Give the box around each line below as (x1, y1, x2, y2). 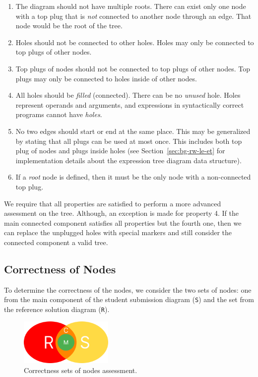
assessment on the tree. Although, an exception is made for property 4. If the (4, 208, 239, 218)
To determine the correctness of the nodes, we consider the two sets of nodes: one (4, 284, 252, 295)
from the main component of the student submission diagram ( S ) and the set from (4, 294, 254, 305)
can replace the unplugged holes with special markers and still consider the (4, 227, 232, 238)
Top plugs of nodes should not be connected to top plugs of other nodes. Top (15, 63, 250, 73)
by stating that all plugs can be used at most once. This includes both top (15, 135, 242, 146)
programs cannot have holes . (15, 109, 102, 120)
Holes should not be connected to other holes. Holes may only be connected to (15, 37, 254, 47)
